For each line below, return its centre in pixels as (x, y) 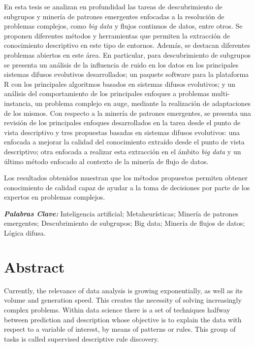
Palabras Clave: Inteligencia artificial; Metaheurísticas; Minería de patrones (121, 213)
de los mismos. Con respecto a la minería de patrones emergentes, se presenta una (127, 113)
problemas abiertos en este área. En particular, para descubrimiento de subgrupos (127, 54)
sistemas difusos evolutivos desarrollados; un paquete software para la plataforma (127, 74)
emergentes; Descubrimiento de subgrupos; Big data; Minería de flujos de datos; (125, 223)
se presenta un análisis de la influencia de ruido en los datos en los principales (121, 64)
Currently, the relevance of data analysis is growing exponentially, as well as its (123, 290)
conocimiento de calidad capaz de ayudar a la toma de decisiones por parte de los (127, 187)
